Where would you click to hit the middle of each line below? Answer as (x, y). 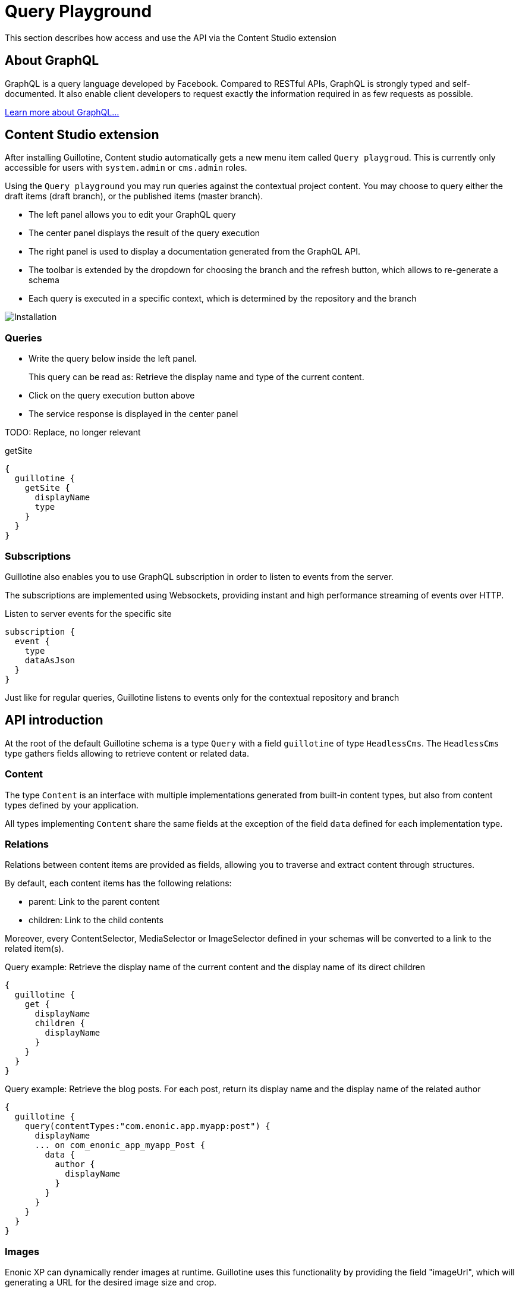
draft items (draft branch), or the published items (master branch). (134, 196)
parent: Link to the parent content (94, 902)
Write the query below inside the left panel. (113, 359)
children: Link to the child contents (96, 920)
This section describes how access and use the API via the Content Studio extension (171, 37)
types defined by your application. (72, 805)
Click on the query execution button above (112, 396)
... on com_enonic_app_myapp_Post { (120, 1145)
